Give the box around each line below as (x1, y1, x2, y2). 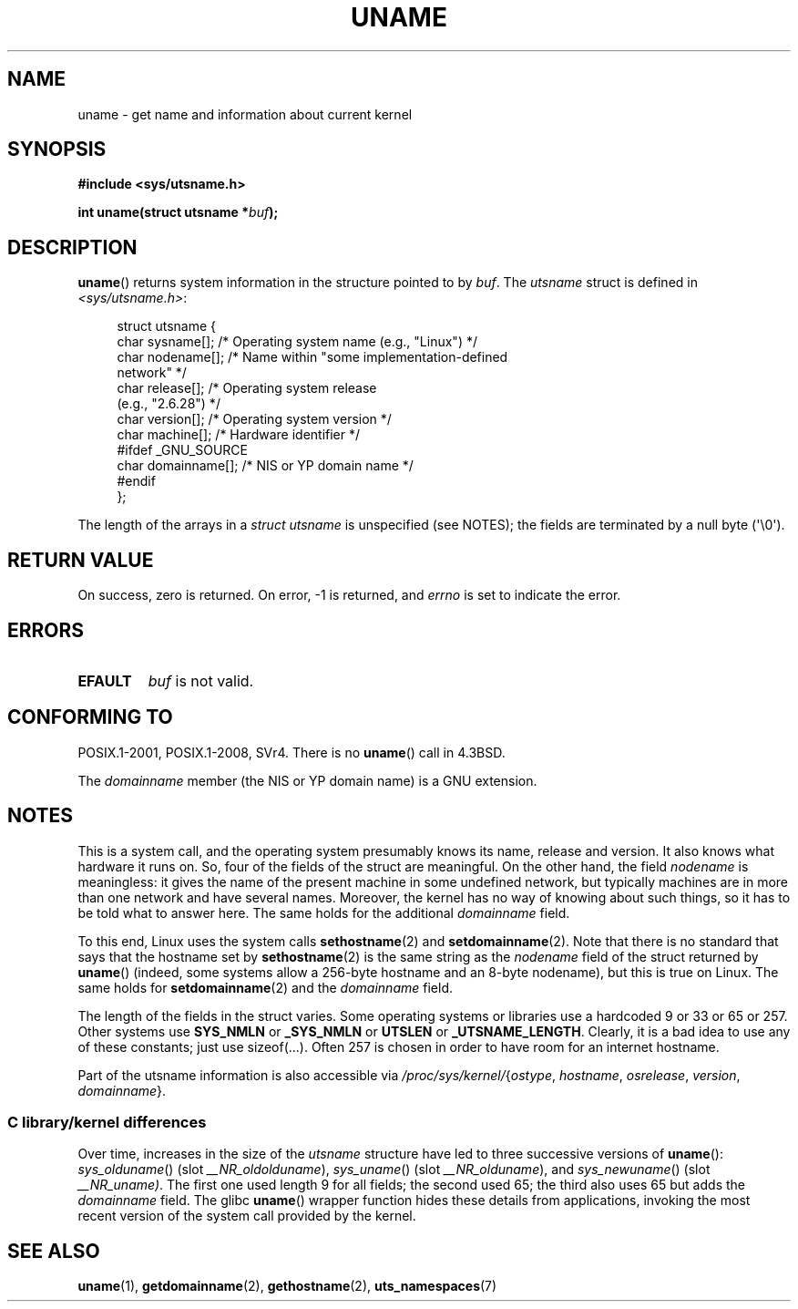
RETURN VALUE (7, 548, 154, 572)
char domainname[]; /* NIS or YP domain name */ (117, 458, 414, 474)
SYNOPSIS (7, 138, 107, 161)
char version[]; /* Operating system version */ (117, 411, 392, 428)
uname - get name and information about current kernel (77, 106, 413, 122)
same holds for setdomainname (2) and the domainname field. (77, 979, 453, 995)
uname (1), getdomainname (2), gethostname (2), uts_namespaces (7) (77, 1278, 497, 1294)
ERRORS (7, 618, 85, 642)
